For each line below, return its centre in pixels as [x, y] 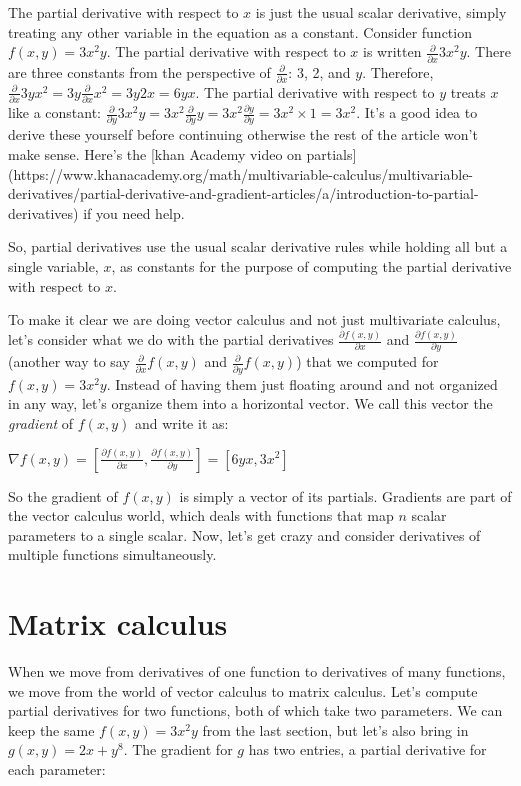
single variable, [53, 266]
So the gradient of [63, 495]
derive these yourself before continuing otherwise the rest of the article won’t [243, 134]
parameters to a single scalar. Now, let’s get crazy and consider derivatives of [244, 534]
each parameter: [57, 769]
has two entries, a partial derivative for [367, 749]
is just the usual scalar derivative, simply [381, 12]
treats [468, 91]
